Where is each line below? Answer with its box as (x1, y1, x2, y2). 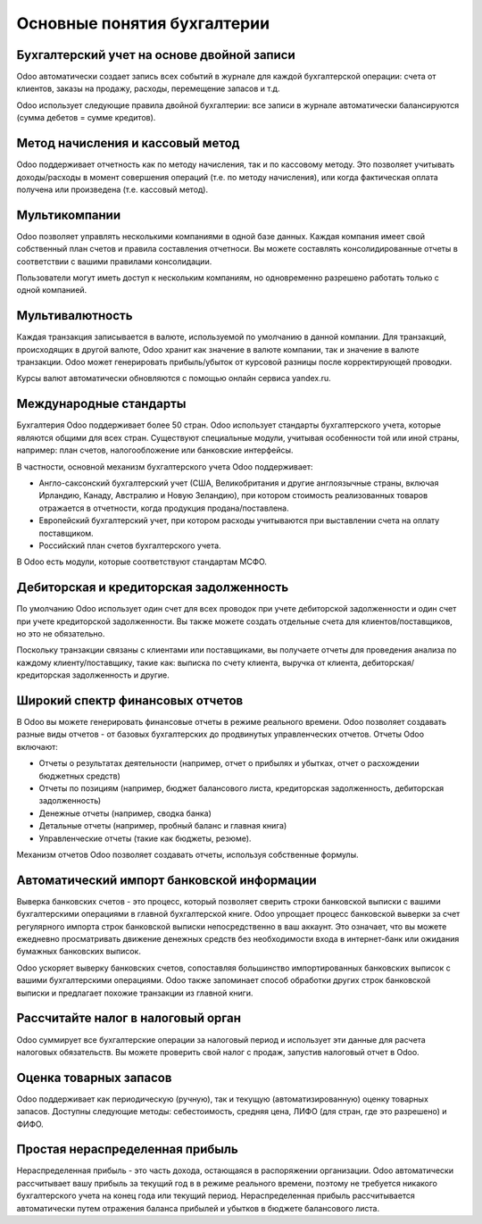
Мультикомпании (16, 207, 120, 222)
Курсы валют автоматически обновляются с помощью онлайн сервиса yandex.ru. (16, 373, 332, 384)
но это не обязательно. (16, 628, 105, 638)
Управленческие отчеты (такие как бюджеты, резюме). (38, 833, 252, 844)
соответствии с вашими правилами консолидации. (16, 255, 212, 267)
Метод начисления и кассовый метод (16, 136, 240, 151)
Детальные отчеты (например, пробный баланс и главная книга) (38, 820, 287, 831)
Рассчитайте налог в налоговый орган (16, 1011, 241, 1026)
